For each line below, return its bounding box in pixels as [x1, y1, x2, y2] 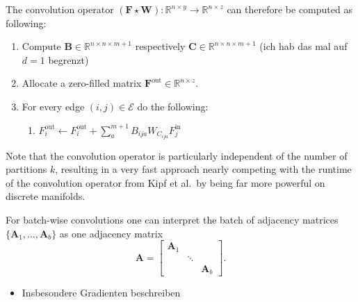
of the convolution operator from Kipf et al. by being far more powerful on [6, 175, 325, 190]
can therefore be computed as [227, 2, 352, 16]
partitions [6, 162, 47, 176]
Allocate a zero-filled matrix [22, 76, 142, 90]
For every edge [22, 99, 85, 113]
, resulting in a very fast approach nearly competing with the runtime [55, 162, 352, 176]
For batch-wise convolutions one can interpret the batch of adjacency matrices [6, 212, 339, 227]
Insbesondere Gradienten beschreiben [22, 285, 181, 300]
